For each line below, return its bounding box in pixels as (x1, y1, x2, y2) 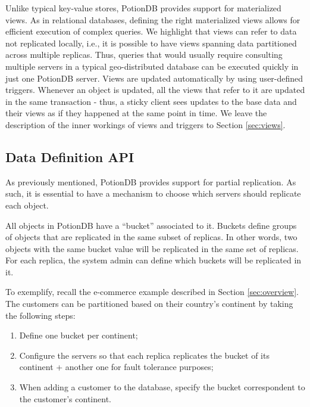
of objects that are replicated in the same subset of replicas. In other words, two (5, 231, 298, 243)
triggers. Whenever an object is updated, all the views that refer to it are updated (5, 83, 305, 96)
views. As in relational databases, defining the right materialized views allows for (5, 13, 300, 26)
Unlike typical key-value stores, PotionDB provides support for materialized (5, 2, 281, 14)
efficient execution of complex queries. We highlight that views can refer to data (5, 25, 297, 38)
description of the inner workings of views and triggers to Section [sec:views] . (5, 118, 286, 131)
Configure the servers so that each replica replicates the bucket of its (19, 349, 270, 361)
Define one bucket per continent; (19, 329, 138, 341)
